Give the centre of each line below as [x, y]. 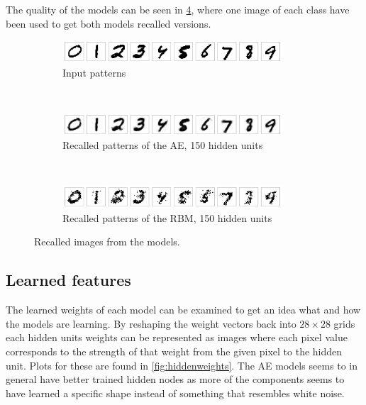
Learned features [68, 280]
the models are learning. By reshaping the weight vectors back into [151, 323]
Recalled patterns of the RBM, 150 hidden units [167, 217]
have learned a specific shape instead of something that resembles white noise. [175, 393]
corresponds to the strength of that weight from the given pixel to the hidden [174, 351]
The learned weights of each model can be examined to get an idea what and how [183, 310]
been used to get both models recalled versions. [109, 23]
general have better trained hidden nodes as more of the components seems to [175, 379]
